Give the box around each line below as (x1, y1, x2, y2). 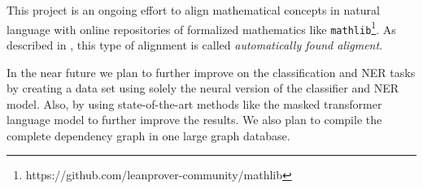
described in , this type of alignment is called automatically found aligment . (7, 36, 383, 53)
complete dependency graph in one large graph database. (7, 127, 290, 144)
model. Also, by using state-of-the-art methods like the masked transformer (7, 95, 382, 112)
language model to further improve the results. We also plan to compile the (7, 111, 382, 128)
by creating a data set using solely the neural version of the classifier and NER (7, 79, 399, 97)
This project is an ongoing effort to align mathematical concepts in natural (7, 2, 380, 18)
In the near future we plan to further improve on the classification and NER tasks (7, 63, 416, 80)
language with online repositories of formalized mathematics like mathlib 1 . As (7, 18, 396, 37)
